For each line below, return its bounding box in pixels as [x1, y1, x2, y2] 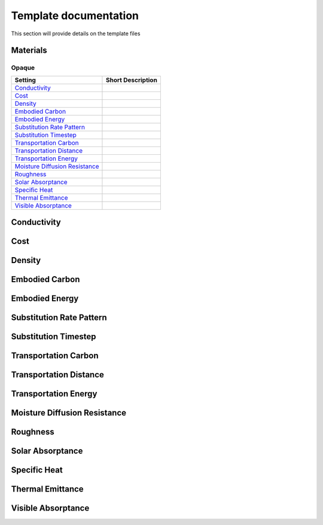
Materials [11, 45, 47, 56]
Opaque [11, 63, 35, 72]
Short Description [105, 75, 158, 84]
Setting [14, 75, 36, 84]
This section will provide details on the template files [11, 30, 141, 37]
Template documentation [11, 9, 139, 22]
